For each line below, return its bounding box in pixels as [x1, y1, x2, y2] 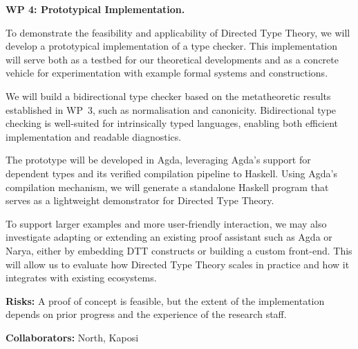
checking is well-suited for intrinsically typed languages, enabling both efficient [6, 116, 339, 130]
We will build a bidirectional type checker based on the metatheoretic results [6, 88, 331, 103]
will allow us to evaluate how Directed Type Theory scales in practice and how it [6, 257, 350, 271]
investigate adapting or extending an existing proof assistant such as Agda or [6, 230, 332, 244]
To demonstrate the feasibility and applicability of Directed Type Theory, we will [6, 25, 350, 39]
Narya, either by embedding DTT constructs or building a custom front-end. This [6, 243, 352, 257]
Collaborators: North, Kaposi [6, 330, 139, 344]
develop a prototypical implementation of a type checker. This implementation [6, 39, 338, 53]
